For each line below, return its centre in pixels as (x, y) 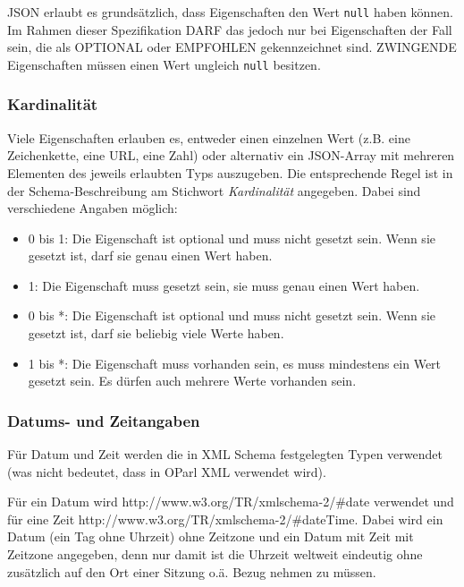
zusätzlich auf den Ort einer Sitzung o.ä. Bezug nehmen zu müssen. (192, 571)
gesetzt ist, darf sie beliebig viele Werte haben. (156, 333)
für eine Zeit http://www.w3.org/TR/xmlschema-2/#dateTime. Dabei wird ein (225, 519)
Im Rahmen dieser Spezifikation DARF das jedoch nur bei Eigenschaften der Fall (230, 29)
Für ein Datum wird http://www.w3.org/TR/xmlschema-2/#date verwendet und (231, 502)
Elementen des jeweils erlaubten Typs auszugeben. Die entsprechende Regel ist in (230, 172)
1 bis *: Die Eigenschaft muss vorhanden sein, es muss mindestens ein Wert (235, 363)
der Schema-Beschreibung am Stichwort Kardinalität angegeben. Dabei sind (214, 190)
